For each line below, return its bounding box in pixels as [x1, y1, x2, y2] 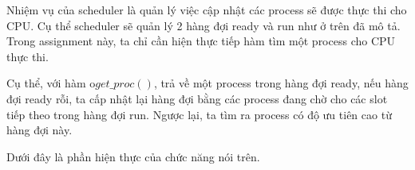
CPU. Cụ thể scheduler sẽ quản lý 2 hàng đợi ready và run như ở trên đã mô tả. [6, 17, 401, 33]
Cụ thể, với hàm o [6, 75, 96, 91]
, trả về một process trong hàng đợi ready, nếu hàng [153, 75, 409, 91]
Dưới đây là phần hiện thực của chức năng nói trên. [6, 148, 260, 164]
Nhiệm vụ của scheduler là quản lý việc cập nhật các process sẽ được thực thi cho [6, 2, 407, 17]
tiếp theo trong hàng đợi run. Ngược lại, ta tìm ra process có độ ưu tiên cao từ [6, 106, 392, 122]
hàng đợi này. [6, 122, 73, 138]
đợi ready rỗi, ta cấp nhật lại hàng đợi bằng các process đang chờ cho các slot [6, 90, 388, 106]
